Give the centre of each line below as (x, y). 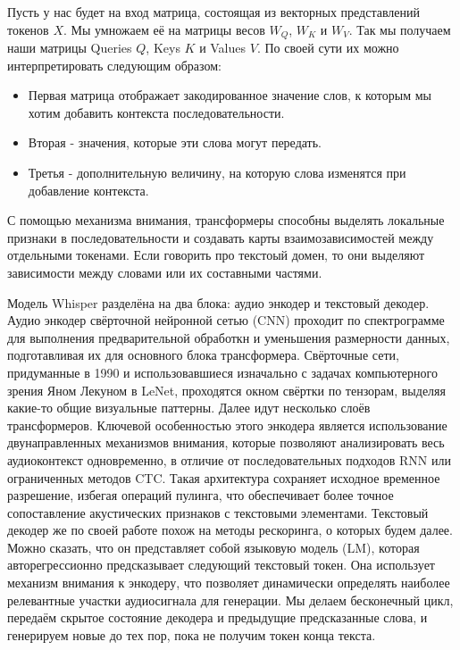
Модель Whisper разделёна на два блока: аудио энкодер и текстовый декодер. (218, 302)
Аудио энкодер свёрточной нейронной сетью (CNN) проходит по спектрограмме (226, 320)
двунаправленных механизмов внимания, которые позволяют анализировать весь (226, 442)
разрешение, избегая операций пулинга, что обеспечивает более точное (201, 495)
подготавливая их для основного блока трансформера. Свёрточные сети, (203, 355)
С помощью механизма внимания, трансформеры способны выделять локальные (226, 220)
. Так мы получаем (400, 29)
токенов (28, 29)
